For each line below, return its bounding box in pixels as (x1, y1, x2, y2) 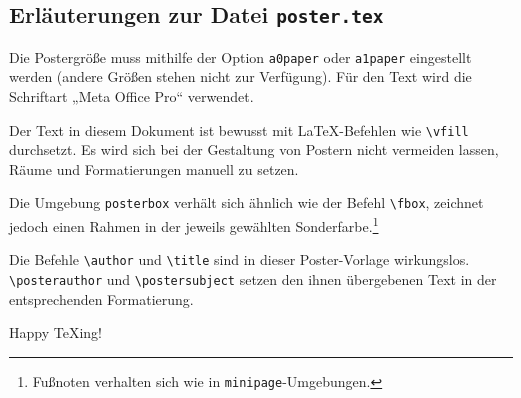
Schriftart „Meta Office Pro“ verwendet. (9, 86, 254, 107)
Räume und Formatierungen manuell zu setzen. (9, 158, 299, 179)
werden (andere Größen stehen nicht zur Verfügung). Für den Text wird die (9, 66, 472, 87)
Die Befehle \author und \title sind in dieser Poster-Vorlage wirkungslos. (9, 249, 470, 270)
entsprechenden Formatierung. (9, 288, 194, 309)
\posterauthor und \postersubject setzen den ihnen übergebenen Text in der (9, 269, 497, 290)
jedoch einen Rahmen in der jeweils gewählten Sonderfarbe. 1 (9, 213, 379, 236)
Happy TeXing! (9, 322, 102, 343)
